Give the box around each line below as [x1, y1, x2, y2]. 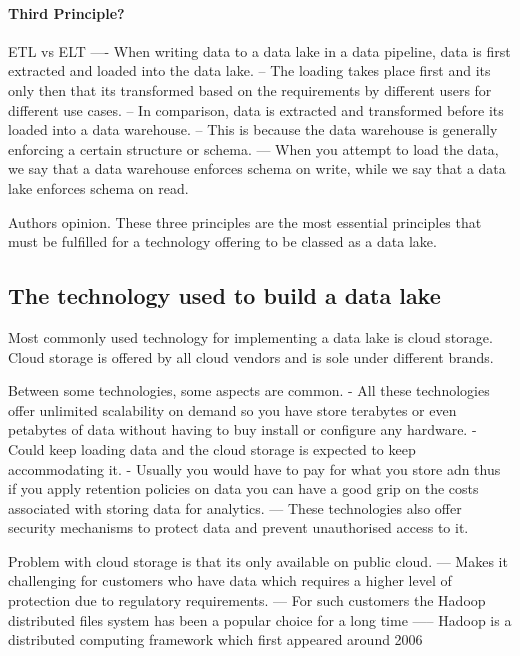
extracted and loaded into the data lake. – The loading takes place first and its [8, 60, 491, 81]
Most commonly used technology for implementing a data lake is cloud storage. [8, 326, 493, 347]
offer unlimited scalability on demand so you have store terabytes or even [8, 399, 457, 420]
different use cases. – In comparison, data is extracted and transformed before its [8, 99, 504, 120]
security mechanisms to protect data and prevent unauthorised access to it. [8, 517, 469, 538]
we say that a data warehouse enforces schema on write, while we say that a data [8, 158, 506, 179]
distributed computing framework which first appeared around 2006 [8, 629, 423, 650]
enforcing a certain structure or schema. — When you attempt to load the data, [8, 138, 499, 159]
